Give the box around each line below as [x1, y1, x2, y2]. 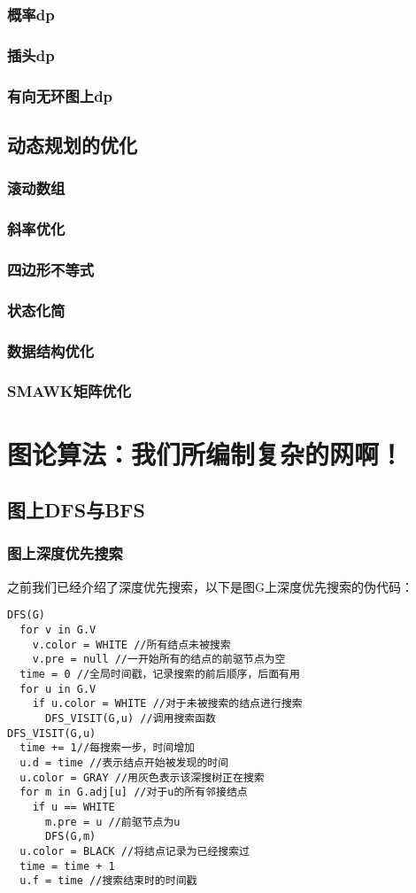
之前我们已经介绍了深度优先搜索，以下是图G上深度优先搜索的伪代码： [7, 577, 413, 595]
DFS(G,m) [44, 830, 96, 843]
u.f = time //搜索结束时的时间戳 [19, 874, 197, 888]
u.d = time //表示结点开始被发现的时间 [19, 756, 229, 769]
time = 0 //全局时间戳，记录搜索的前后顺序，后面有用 [19, 667, 300, 680]
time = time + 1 [19, 859, 115, 873]
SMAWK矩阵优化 [7, 380, 132, 402]
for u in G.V [19, 682, 96, 695]
